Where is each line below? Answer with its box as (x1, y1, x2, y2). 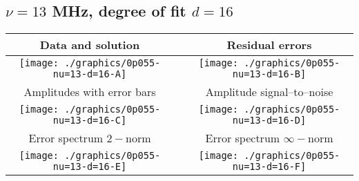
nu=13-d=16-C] (52, 115, 127, 126)
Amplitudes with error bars (23, 84, 156, 100)
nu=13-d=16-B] (232, 68, 307, 80)
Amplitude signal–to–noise (205, 84, 333, 100)
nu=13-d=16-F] (232, 161, 307, 173)
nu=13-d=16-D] (232, 115, 307, 126)
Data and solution (39, 37, 140, 53)
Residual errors (226, 37, 312, 53)
